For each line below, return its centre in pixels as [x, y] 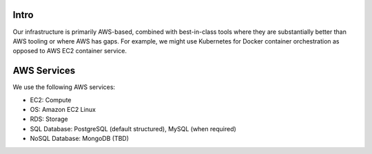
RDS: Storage [49, 119]
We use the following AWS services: [64, 87]
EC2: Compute [51, 99]
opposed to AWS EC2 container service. [70, 51]
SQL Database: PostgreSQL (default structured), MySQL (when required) [133, 128]
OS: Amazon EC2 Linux [63, 109]
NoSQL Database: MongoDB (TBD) [80, 139]
